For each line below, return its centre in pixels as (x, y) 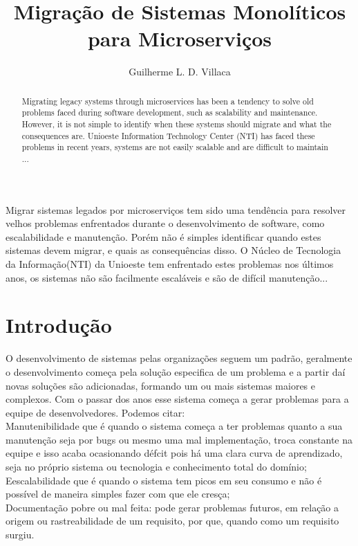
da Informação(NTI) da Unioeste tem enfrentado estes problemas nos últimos (170, 264)
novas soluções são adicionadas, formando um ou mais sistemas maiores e (160, 385)
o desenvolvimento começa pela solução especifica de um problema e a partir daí (176, 371)
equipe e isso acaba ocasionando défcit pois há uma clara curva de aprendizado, (174, 453)
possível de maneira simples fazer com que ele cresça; (118, 494)
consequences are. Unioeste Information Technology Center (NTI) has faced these (168, 135)
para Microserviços (180, 38)
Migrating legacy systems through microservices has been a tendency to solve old (168, 101)
